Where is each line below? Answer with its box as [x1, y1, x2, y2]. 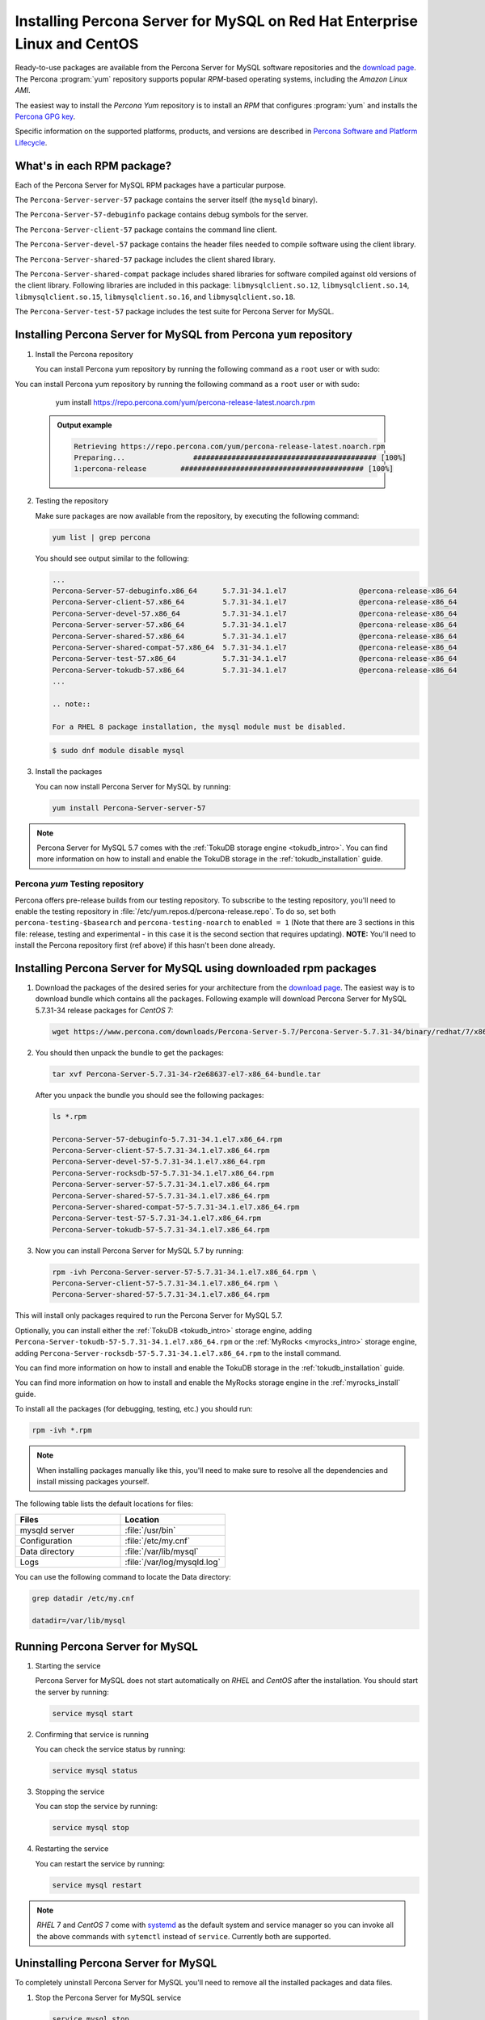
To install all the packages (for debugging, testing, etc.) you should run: [15, 1404, 253, 1414]
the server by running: [35, 1687, 109, 1697]
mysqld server [19, 1524, 74, 1535]
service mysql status [52, 1766, 138, 1775]
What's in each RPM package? [15, 158, 172, 173]
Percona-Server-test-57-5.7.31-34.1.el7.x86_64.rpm [52, 1214, 262, 1223]
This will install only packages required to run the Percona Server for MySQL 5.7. [15, 1311, 283, 1320]
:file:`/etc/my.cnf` [124, 1535, 191, 1547]
